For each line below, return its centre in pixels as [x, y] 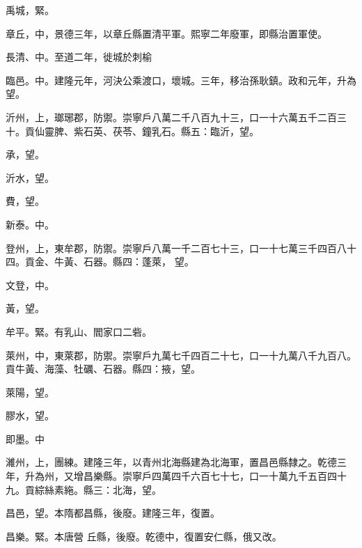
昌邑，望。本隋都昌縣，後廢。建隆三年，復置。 [113, 513]
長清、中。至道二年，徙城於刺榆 [79, 57]
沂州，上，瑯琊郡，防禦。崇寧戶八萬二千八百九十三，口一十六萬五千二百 [171, 117]
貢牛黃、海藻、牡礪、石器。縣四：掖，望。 [103, 369]
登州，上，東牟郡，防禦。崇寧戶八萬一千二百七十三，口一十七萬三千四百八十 [181, 248]
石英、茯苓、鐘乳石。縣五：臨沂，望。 [171, 131]
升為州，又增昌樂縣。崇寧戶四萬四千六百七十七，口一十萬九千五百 [176, 476]
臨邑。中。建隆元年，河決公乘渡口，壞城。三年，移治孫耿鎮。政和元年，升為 [181, 80]
